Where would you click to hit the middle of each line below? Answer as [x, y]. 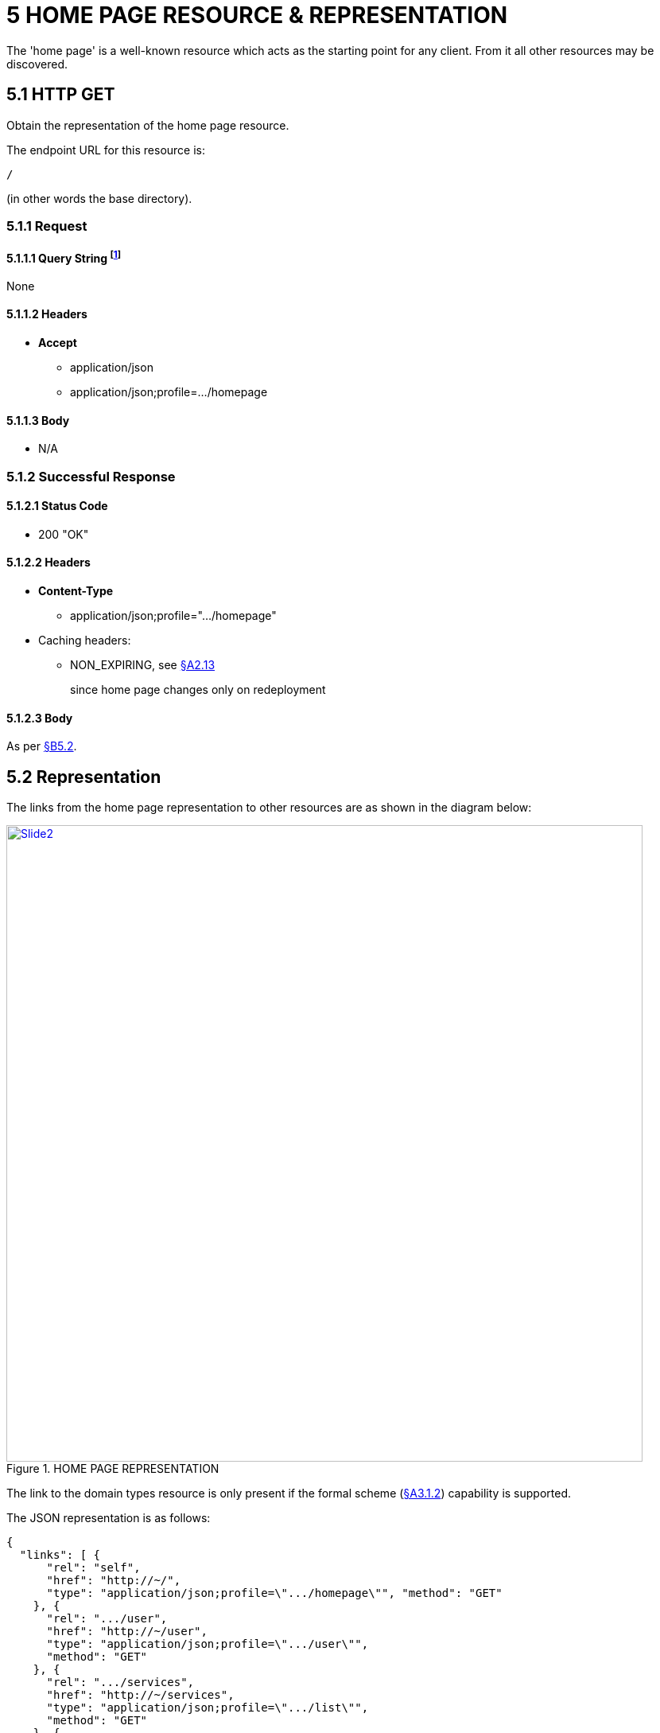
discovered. [37, 64]
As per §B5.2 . [42, 746]
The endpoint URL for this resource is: [106, 150]
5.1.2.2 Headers [49, 563]
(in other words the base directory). [99, 198]
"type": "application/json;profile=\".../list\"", [208, 1708]
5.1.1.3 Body [38, 420]
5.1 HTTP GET [61, 95]
